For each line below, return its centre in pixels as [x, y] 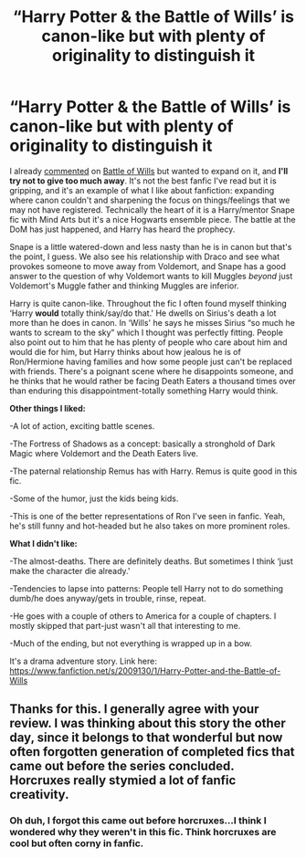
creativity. [39, 795]
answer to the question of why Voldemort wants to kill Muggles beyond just [151, 276]
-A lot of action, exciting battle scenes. [82, 425]
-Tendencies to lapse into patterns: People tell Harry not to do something [147, 588]
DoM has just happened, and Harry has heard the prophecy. [122, 229]
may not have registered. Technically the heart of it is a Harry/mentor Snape [152, 209]
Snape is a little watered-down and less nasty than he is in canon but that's [151, 246]
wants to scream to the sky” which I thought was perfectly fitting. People [146, 332]
